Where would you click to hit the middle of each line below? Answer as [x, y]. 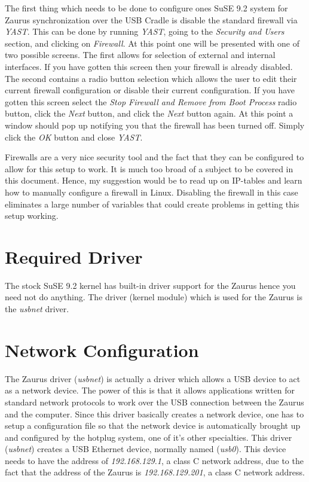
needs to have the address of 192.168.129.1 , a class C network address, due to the [154, 460]
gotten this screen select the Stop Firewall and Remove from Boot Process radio [151, 101]
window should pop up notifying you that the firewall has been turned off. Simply [155, 125]
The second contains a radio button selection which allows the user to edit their [151, 78]
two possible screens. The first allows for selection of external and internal [140, 55]
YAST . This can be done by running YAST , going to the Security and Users [145, 31]
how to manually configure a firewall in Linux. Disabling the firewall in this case [152, 192]
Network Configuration [102, 350]
